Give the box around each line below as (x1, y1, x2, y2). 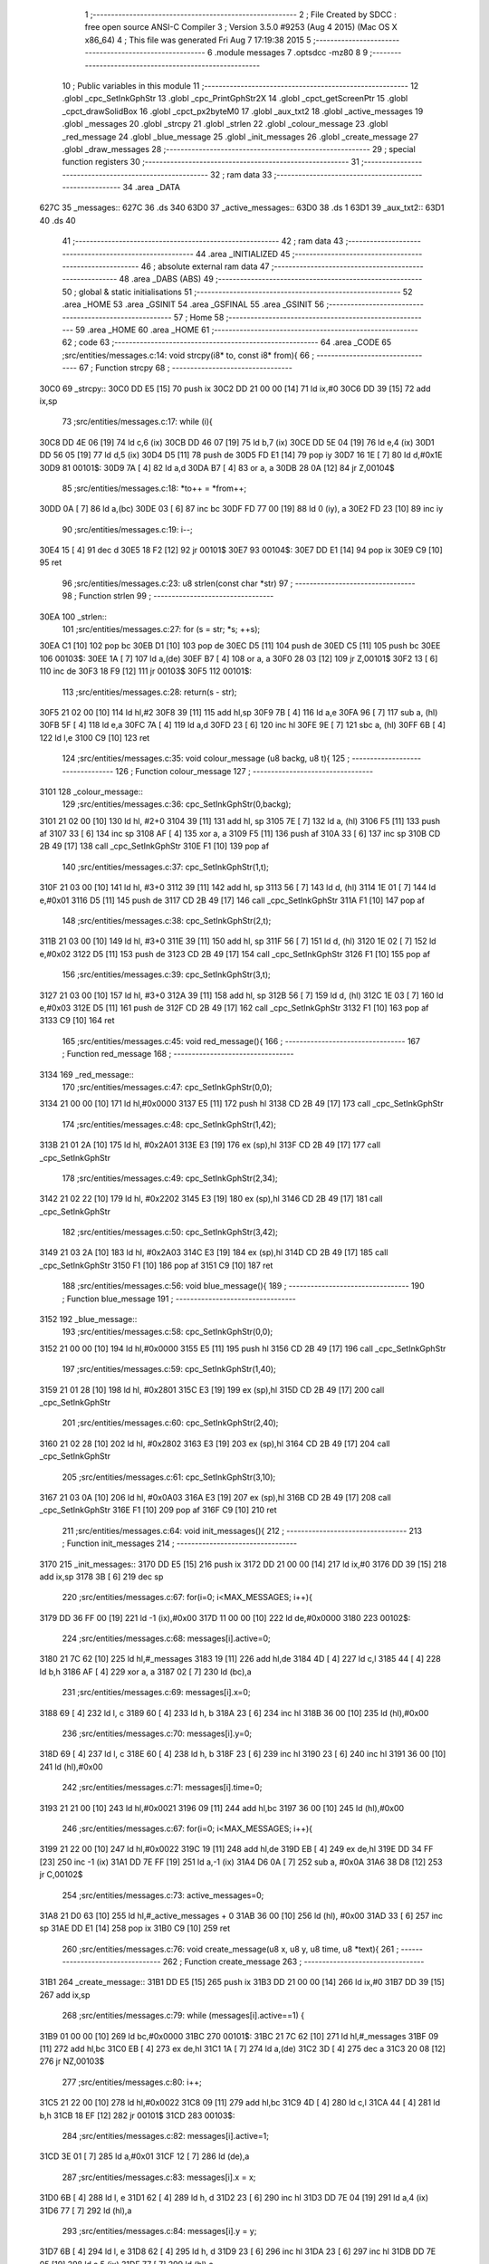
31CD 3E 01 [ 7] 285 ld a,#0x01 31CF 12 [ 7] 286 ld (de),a (39, 2151, 250, 2162)
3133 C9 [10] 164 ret (39, 1015, 115, 1026)
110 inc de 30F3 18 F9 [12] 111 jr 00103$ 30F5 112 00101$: (39, 666, 253, 676)
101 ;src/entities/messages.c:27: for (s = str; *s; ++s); (62, 624, 261, 635)
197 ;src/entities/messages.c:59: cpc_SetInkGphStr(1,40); (62, 1364, 276, 1375)
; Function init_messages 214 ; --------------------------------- (62, 1538, 298, 1549)
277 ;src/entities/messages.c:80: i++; (62, 2077, 203, 2087)
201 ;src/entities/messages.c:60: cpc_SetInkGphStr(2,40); (62, 1417, 279, 1428)
